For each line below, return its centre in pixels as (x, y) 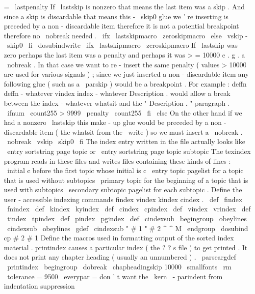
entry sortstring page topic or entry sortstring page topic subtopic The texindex (129, 151)
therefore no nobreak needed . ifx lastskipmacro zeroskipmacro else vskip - (126, 35)
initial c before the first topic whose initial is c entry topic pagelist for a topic (125, 170)
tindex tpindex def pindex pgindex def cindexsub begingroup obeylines (127, 219)
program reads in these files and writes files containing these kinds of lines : (117, 161)
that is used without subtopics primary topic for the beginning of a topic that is (126, 180)
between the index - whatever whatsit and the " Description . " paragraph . (117, 103)
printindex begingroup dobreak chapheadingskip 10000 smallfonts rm (119, 267)
